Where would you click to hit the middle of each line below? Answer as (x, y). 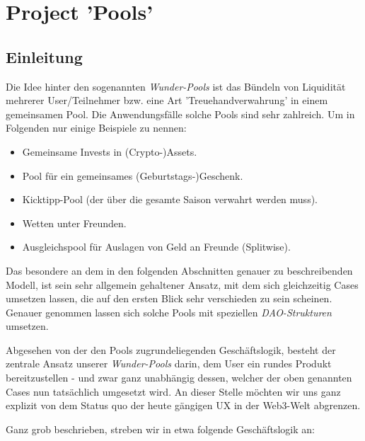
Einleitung (44, 56)
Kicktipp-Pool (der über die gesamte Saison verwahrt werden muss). (170, 199)
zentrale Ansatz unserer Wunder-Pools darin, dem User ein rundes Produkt (169, 363)
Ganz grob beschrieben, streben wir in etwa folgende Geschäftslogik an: (160, 429)
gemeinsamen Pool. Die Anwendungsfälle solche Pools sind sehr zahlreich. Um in (180, 114)
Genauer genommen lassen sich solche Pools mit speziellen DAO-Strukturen (169, 312)
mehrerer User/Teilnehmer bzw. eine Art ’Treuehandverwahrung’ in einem (167, 100)
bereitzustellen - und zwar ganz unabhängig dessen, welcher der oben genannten (179, 378)
